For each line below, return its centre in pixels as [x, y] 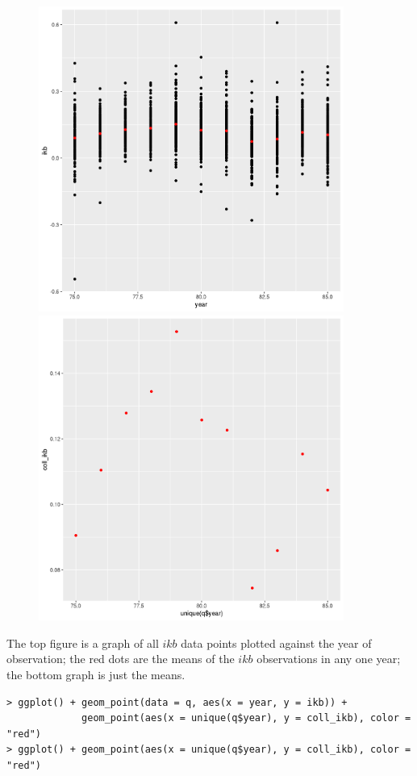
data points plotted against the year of [276, 642]
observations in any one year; [329, 659]
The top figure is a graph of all [83, 642]
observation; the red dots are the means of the [121, 659]
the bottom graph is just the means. [96, 674]
